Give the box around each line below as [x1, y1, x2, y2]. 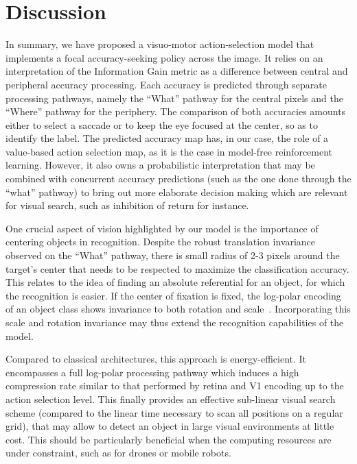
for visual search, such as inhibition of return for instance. [5, 198, 249, 212]
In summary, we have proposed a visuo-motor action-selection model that [5, 37, 314, 51]
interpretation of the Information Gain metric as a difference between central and [5, 64, 348, 78]
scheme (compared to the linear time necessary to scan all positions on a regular [5, 405, 343, 419]
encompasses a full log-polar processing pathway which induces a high [5, 365, 299, 379]
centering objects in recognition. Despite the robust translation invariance [5, 234, 316, 249]
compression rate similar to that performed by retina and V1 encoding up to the [5, 378, 344, 393]
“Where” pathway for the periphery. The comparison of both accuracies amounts [5, 104, 346, 119]
